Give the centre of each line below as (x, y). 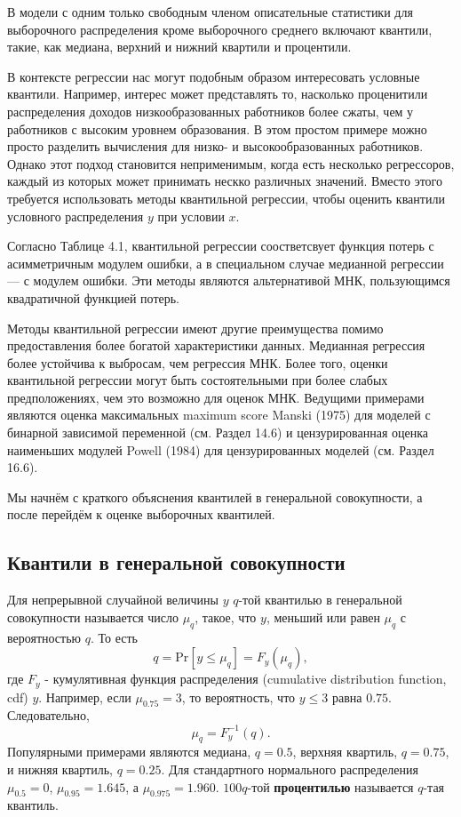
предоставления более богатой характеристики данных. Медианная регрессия (216, 345)
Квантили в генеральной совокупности (176, 562)
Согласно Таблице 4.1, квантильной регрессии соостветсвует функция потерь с (221, 246)
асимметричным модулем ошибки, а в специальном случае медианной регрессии (226, 263)
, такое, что (226, 617)
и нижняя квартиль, (60, 769)
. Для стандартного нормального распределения (290, 769)
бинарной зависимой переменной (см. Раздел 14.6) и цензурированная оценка (218, 433)
